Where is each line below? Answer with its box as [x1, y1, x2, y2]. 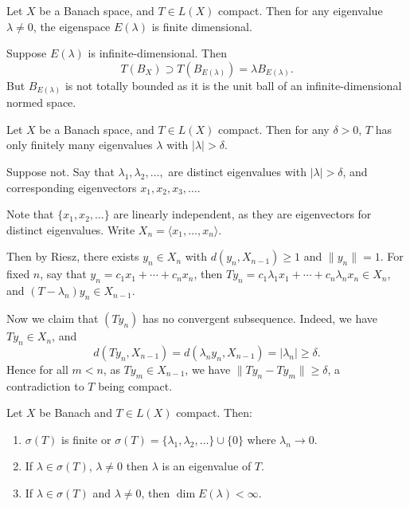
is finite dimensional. [151, 18, 252, 34]
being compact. [98, 377, 173, 394]
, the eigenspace [33, 18, 111, 34]
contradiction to [6, 377, 84, 394]
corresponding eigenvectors [6, 179, 137, 195]
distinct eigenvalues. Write [6, 221, 135, 238]
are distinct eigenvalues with [168, 163, 307, 180]
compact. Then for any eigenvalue [218, 2, 383, 18]
